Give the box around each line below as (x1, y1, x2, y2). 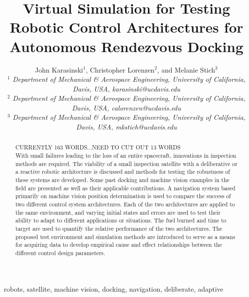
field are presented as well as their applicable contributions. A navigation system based (15, 184, 235, 192)
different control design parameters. (15, 248, 106, 257)
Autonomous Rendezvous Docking (9, 36, 244, 56)
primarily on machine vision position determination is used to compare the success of (15, 192, 231, 200)
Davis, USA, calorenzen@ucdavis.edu (71, 102, 181, 112)
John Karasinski (35, 64, 83, 74)
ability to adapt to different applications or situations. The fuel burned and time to (15, 216, 227, 224)
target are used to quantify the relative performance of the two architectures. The (15, 224, 222, 233)
